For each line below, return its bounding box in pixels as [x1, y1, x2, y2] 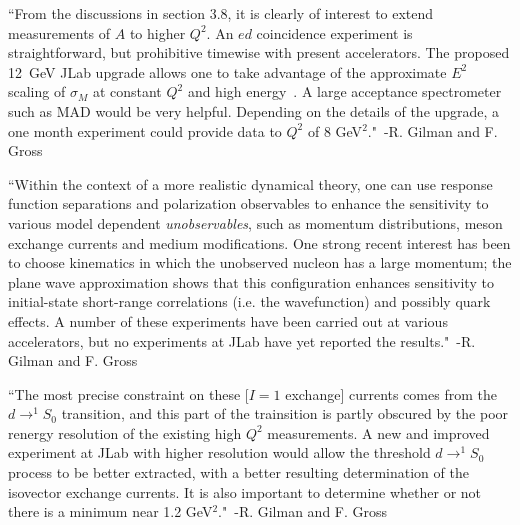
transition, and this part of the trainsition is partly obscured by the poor [61, 403, 509, 424]
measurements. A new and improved [267, 422, 490, 443]
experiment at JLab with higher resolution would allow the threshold [8, 442, 431, 463]
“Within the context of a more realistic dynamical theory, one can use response [8, 173, 493, 194]
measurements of [8, 22, 111, 43]
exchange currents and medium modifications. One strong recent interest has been [8, 232, 511, 253]
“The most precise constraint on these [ [8, 383, 249, 404]
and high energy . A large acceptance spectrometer [187, 81, 502, 102]
